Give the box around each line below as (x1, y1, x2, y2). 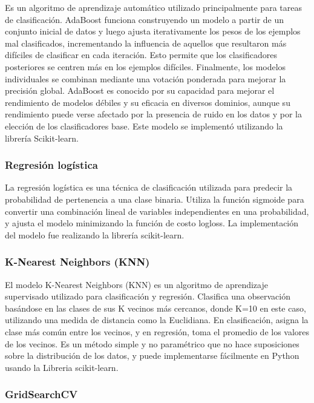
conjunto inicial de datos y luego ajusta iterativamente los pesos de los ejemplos (5, 25, 301, 38)
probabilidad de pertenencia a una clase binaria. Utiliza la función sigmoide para (5, 192, 304, 205)
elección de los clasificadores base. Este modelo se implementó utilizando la (5, 119, 283, 132)
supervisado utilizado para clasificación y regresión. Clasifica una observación (5, 290, 291, 303)
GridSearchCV (5, 387, 78, 402)
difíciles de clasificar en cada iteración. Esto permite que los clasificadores (5, 48, 277, 61)
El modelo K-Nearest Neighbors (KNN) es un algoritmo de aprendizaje (5, 278, 268, 290)
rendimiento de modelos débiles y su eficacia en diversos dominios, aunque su (5, 96, 290, 108)
